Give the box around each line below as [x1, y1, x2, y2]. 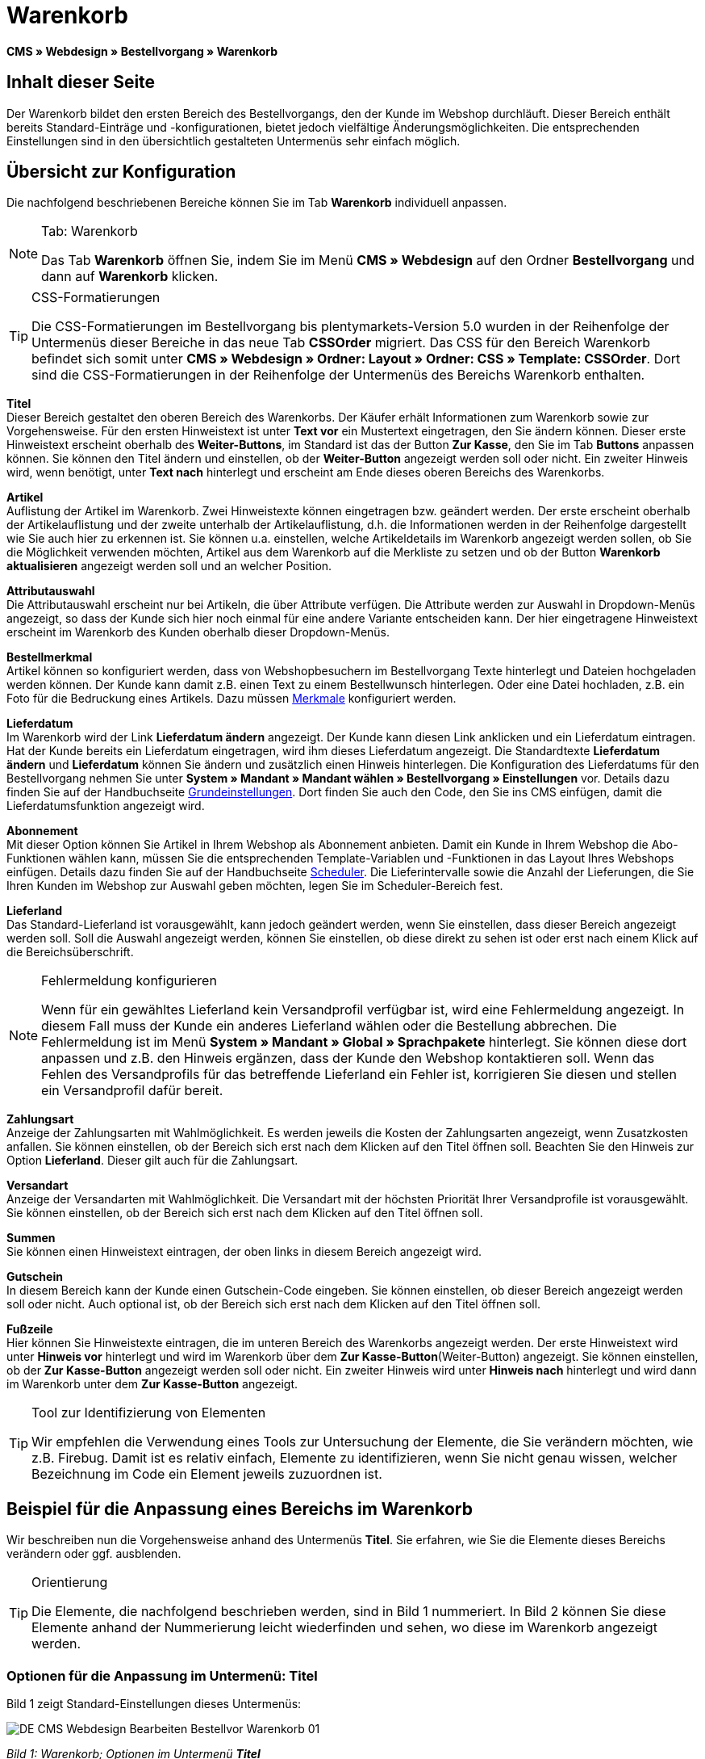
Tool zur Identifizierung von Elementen [31, 1404, 266, 1421]
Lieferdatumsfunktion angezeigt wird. [6, 799, 205, 813]
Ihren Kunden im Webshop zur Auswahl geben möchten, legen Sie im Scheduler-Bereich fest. [6, 879, 503, 893]
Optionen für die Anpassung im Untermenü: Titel [6, 1667, 318, 1684]
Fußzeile [6, 1322, 53, 1337]
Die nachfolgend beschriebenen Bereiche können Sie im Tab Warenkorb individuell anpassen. [6, 195, 507, 210]
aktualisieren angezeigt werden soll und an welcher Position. [6, 559, 332, 573]
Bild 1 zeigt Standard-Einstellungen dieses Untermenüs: [6, 1697, 302, 1711]
